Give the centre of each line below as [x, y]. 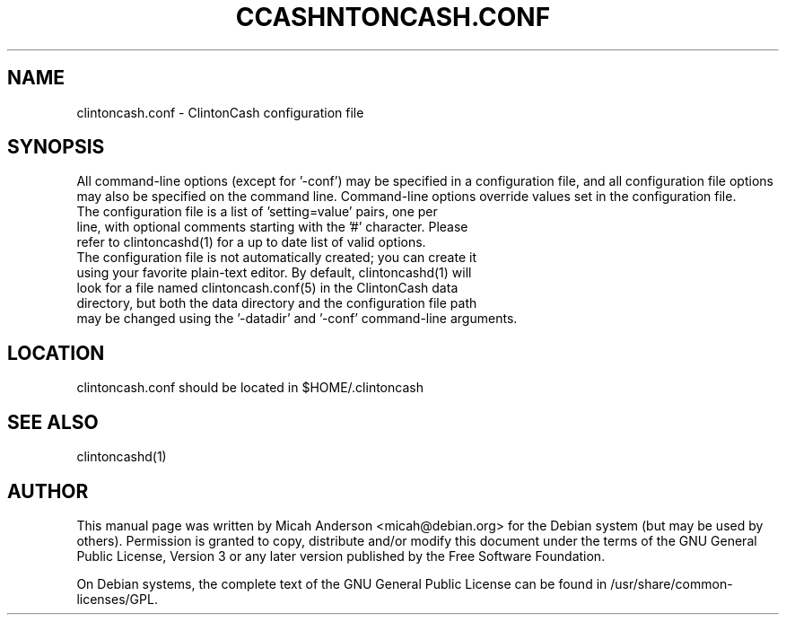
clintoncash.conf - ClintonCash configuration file [220, 112]
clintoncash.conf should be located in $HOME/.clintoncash [250, 388]
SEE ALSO [53, 422]
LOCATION [56, 353]
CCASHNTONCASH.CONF [393, 17]
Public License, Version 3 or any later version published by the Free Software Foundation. [341, 556]
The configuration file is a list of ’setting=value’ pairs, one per [257, 212]
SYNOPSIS [56, 147]
